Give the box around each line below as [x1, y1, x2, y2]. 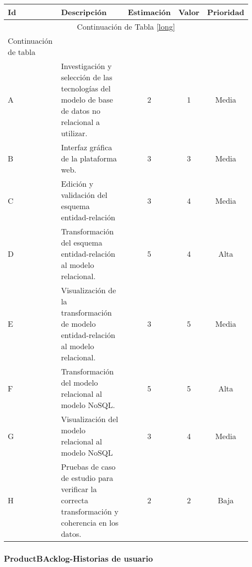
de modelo [61, 318, 96, 329]
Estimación [127, 6, 171, 18]
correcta [61, 495, 89, 506]
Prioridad [207, 6, 244, 18]
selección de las [61, 71, 112, 83]
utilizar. [61, 127, 88, 139]
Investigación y [61, 60, 112, 71]
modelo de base [61, 94, 113, 105]
